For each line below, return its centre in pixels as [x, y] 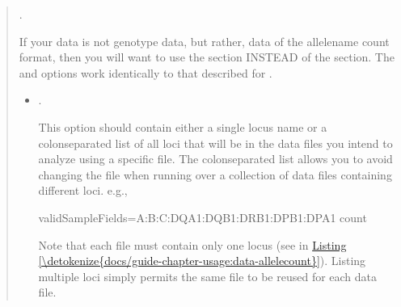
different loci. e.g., [83, 190]
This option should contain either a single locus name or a [183, 126]
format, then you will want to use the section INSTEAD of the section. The [207, 57]
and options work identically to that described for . [146, 72]
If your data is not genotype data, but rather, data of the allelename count [204, 41]
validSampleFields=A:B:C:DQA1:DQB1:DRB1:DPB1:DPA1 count [203, 217]
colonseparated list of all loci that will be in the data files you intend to [215, 143]
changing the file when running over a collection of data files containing [215, 174]
